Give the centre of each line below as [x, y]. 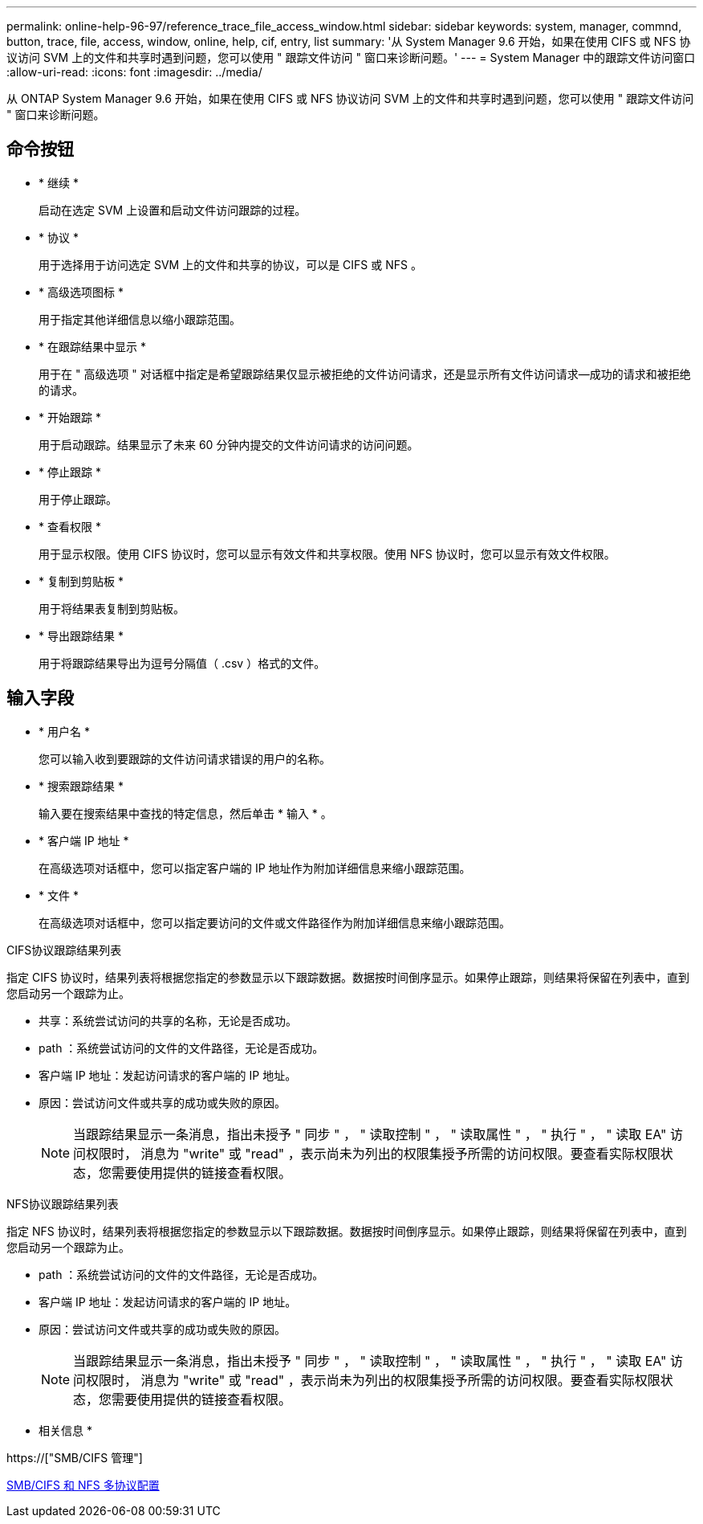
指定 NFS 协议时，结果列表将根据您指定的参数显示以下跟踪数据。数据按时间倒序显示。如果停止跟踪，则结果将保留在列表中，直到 [347, 1231]
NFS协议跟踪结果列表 [63, 1203]
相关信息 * [65, 1430]
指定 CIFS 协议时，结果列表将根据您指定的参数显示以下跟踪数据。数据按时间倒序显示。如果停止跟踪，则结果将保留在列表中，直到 [348, 977]
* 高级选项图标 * [81, 292]
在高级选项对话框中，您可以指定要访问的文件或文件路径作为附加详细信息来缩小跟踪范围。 [274, 922]
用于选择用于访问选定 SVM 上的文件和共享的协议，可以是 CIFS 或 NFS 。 [230, 264]
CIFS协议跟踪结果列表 [64, 950]
